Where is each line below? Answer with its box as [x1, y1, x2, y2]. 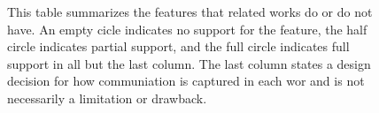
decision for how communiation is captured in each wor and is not [7, 72, 365, 90]
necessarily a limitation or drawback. [7, 88, 207, 107]
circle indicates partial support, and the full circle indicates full [7, 37, 350, 56]
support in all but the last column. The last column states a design [7, 54, 371, 72]
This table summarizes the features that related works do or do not [7, 3, 373, 20]
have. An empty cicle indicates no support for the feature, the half [7, 19, 367, 38]
